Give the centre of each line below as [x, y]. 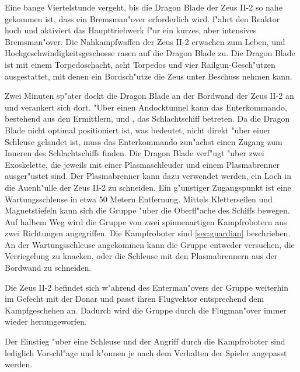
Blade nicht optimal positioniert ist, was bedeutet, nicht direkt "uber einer [138, 130]
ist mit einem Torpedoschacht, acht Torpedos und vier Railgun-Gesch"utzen [140, 64]
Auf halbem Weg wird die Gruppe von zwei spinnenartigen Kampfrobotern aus [146, 221]
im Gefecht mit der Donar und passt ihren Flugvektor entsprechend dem [135, 299]
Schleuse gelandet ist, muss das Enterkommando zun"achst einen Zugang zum [144, 141]
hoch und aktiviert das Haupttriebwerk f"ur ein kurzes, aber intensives [131, 30]
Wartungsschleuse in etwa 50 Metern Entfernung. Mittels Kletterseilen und [139, 199]
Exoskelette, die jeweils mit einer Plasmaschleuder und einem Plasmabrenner [142, 164]
